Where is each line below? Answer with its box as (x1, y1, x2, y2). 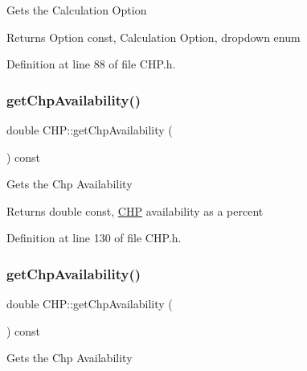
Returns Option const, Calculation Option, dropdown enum (6, 28, 301, 45)
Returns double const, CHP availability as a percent (6, 202, 264, 219)
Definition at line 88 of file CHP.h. (6, 56, 176, 72)
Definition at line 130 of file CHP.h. (6, 229, 182, 246)
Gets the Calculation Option (6, 2, 147, 18)
